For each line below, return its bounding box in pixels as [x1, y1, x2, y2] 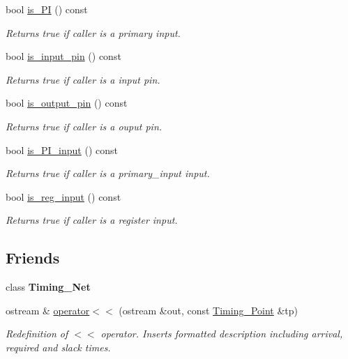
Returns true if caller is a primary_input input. [6, 166, 210, 181]
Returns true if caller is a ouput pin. [6, 119, 162, 133]
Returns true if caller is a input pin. [6, 72, 160, 86]
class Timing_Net [6, 280, 91, 294]
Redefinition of [6, 326, 68, 341]
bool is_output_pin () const [6, 96, 128, 110]
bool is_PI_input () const [6, 142, 118, 157]
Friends [6, 247, 60, 268]
